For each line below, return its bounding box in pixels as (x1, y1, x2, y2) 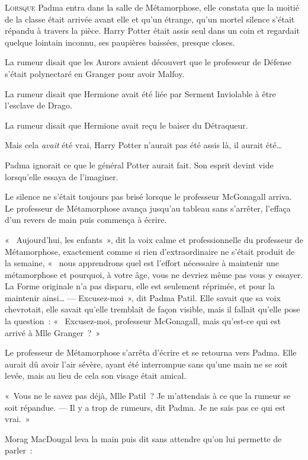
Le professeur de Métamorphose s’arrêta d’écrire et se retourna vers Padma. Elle (5, 346, 297, 359)
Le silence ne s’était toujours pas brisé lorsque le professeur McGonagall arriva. (5, 190, 292, 203)
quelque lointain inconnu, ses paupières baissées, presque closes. (5, 36, 235, 48)
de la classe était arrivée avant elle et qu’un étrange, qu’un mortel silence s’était (5, 12, 295, 25)
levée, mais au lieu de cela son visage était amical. (5, 369, 187, 382)
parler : (5, 444, 33, 456)
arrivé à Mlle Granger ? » (5, 326, 101, 338)
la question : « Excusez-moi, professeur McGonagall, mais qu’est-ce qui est (5, 315, 281, 327)
